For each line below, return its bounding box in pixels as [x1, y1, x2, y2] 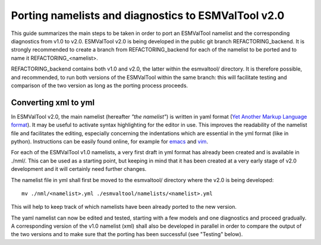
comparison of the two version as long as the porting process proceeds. [11, 82, 188, 89]
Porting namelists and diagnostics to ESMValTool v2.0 [11, 9, 285, 22]
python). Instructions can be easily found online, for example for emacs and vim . [11, 138, 208, 145]
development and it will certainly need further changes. [11, 166, 147, 173]
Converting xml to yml [11, 97, 95, 107]
